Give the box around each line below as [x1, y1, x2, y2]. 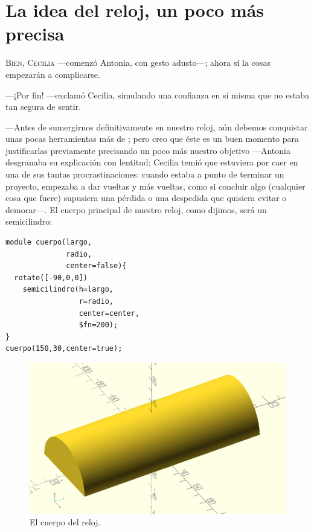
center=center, [78, 309, 139, 318]
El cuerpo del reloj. [30, 516, 101, 528]
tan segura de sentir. [5, 100, 82, 113]
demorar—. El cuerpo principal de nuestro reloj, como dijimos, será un [5, 203, 267, 216]
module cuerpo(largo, [5, 238, 92, 247]
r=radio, [78, 297, 114, 306]
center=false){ [66, 261, 127, 271]
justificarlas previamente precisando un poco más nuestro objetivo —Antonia [5, 144, 290, 156]
